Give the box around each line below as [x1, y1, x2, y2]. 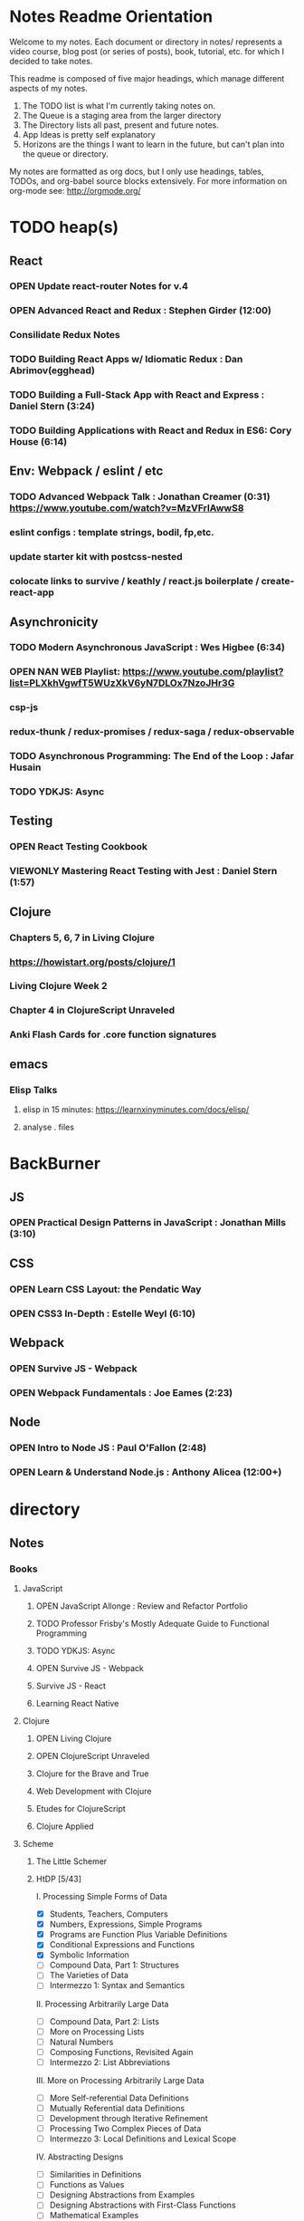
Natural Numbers [49, 2036, 114, 2047]
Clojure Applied [35, 1821, 94, 1832]
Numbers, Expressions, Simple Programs [49, 1918, 203, 1930]
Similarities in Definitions [49, 2169, 142, 2180]
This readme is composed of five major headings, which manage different [9, 72, 285, 83]
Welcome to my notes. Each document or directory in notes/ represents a [9, 36, 283, 47]
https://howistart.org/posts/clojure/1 [9, 956, 176, 968]
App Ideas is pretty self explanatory [22, 129, 156, 139]
